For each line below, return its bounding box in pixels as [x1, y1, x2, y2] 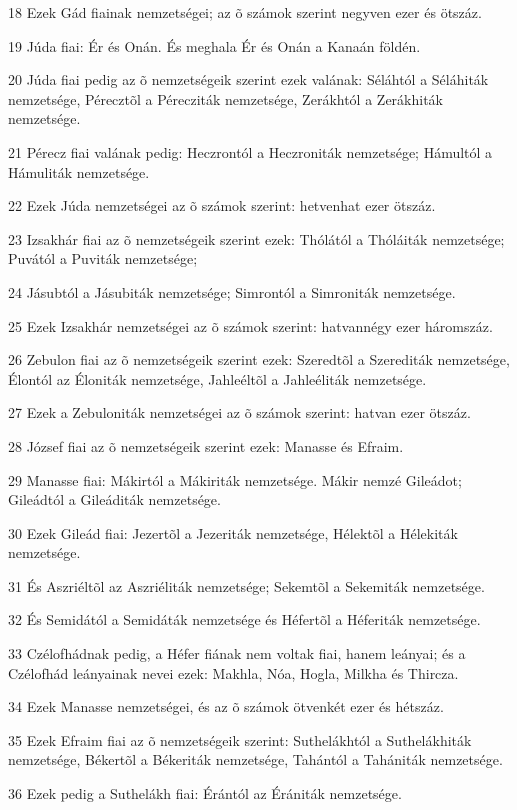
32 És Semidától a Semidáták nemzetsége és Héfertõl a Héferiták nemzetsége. [8, 609, 481, 630]
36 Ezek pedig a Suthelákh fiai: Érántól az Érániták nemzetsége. [8, 783, 402, 804]
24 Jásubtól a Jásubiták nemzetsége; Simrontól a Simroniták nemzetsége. [8, 281, 456, 302]
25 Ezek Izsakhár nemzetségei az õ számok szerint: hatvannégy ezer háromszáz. [8, 315, 493, 336]
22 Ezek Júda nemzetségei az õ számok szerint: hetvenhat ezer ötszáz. [8, 195, 436, 216]
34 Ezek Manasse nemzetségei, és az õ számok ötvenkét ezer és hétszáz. [8, 696, 444, 717]
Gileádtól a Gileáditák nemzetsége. [8, 489, 221, 510]
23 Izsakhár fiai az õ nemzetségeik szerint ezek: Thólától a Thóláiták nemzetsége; [8, 228, 505, 249]
